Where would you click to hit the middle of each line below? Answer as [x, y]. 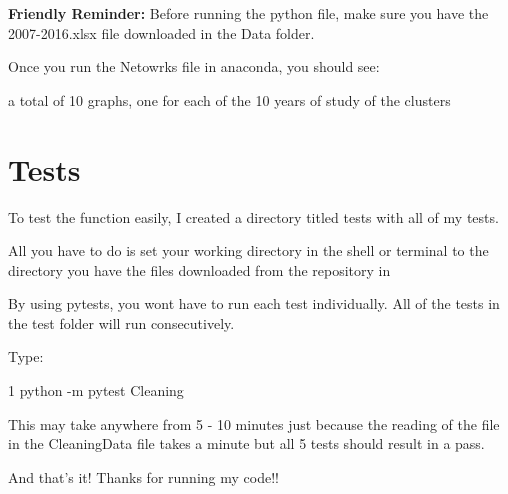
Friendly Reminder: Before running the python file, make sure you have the [248, 13]
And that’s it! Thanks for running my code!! [143, 476]
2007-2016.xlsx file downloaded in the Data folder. [161, 32]
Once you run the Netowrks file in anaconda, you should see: [194, 66]
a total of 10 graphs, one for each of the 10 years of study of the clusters [229, 99]
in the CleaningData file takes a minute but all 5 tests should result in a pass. [246, 443]
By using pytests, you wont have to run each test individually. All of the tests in [254, 303]
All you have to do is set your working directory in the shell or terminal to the [248, 250]
